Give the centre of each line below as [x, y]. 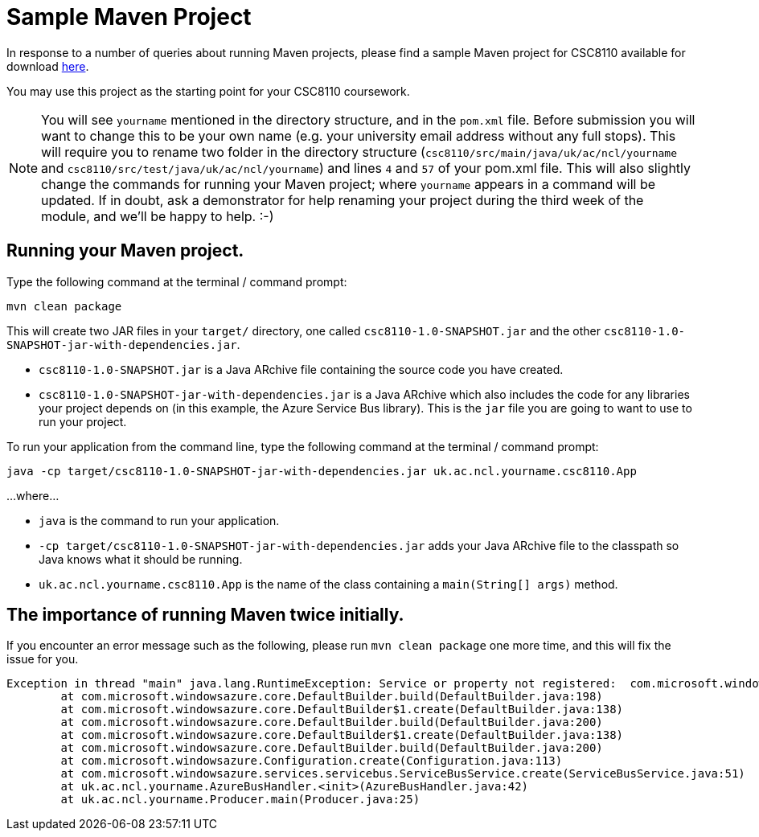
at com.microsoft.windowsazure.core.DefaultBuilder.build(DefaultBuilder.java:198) [332, 697]
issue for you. [43, 659]
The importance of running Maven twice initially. [205, 615]
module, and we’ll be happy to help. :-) [158, 216]
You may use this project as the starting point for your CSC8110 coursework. [208, 91]
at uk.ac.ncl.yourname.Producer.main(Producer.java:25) [240, 800]
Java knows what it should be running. [141, 559]
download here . [48, 66]
